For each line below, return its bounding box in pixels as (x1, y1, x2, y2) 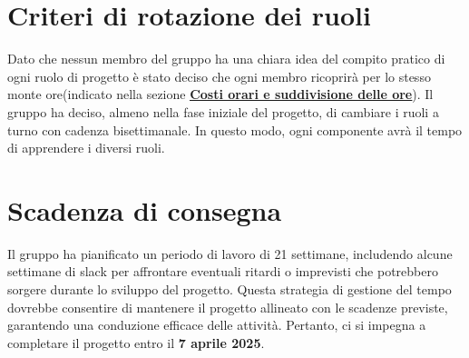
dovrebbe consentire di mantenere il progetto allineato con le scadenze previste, (7, 297, 448, 316)
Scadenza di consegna (7, 191, 282, 228)
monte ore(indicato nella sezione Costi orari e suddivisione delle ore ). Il (7, 85, 434, 104)
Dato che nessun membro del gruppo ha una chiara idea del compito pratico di (7, 49, 445, 68)
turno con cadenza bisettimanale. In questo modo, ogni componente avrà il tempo (7, 120, 463, 139)
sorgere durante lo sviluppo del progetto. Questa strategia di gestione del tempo (7, 280, 452, 298)
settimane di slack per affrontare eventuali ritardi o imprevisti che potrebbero (7, 262, 438, 281)
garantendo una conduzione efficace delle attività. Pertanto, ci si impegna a (7, 315, 426, 334)
